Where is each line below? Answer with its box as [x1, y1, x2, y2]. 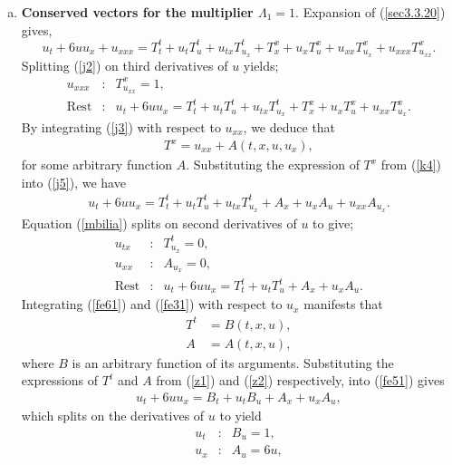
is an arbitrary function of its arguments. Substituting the [72, 353, 394, 372]
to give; [313, 213, 354, 232]
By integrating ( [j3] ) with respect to [21, 117, 221, 136]
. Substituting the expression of [186, 155, 360, 174]
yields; [243, 55, 279, 74]
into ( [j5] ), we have [21, 172, 126, 191]
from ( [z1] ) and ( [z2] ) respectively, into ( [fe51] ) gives [156, 371, 445, 390]
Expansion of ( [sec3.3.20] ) [303, 3, 446, 21]
